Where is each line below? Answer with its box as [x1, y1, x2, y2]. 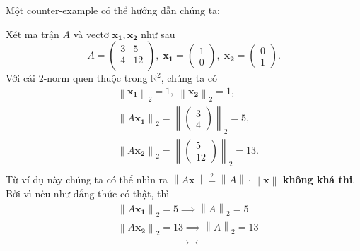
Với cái [6, 71, 35, 85]
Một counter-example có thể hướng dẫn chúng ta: [6, 3, 220, 17]
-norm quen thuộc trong [43, 71, 148, 85]
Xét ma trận [6, 26, 59, 41]
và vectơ [73, 26, 109, 41]
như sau [141, 26, 175, 41]
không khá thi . [283, 171, 356, 186]
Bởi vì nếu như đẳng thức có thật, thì [6, 186, 170, 201]
